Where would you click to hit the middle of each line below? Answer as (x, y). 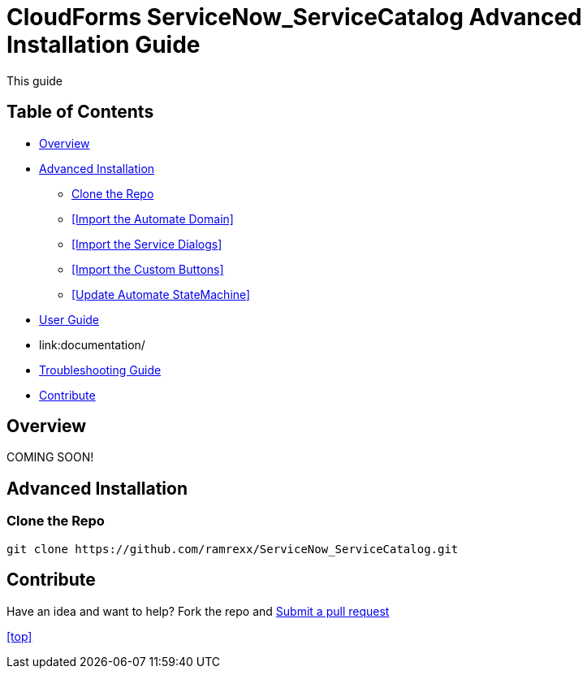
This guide (35, 80)
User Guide (69, 319)
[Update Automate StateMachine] (161, 294)
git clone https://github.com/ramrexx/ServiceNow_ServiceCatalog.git (233, 549)
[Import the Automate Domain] (153, 219)
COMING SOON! (50, 457)
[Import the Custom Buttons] (148, 269)
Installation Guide (104, 45)
